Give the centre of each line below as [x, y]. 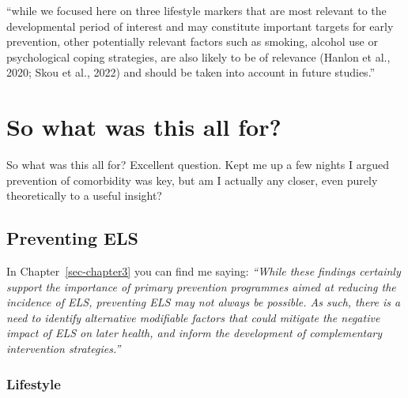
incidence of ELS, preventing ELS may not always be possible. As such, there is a [204, 302]
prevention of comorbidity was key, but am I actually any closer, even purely [192, 180]
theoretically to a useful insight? [84, 195]
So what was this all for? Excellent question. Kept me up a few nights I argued [198, 165]
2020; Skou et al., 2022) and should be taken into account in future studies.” [191, 72]
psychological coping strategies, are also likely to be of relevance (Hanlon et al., [198, 56]
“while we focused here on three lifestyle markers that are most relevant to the [196, 10]
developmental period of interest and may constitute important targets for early [200, 26]
